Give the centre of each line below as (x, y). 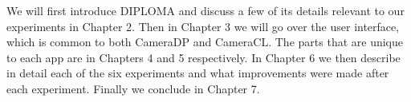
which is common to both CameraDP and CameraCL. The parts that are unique (205, 42)
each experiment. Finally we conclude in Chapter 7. (133, 88)
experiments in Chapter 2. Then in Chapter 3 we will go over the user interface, (203, 26)
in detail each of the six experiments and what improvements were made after (198, 73)
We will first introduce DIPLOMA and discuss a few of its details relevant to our (205, 10)
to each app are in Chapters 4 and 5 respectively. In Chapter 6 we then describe (203, 57)
